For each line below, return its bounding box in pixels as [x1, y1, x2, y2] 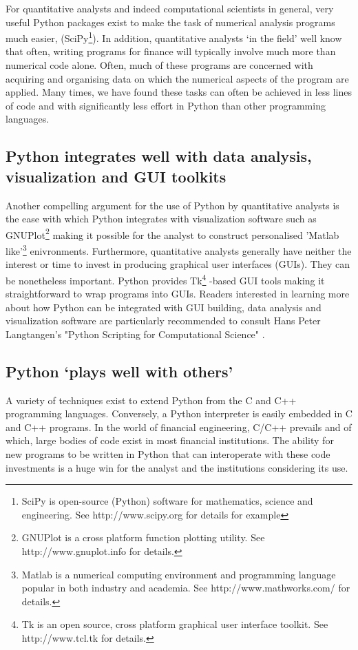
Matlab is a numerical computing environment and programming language [21, 567, 336, 581]
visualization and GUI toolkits [6, 165, 227, 187]
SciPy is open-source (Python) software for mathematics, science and [21, 494, 313, 508]
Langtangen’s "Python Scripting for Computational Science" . [6, 326, 265, 341]
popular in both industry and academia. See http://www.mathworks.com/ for [21, 580, 350, 595]
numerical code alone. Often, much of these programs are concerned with [6, 58, 313, 72]
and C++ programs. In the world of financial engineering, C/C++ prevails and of [6, 419, 352, 434]
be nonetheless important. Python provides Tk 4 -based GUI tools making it [6, 271, 325, 287]
